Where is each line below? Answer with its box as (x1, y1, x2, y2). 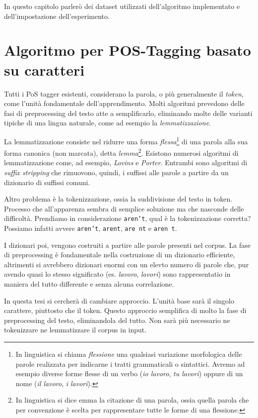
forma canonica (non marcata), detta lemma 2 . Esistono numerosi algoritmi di (4, 146, 239, 158)
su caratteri (4, 59, 85, 80)
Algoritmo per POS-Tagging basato (4, 40, 251, 60)
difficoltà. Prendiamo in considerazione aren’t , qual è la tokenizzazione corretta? (4, 213, 251, 223)
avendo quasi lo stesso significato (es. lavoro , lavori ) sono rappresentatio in (4, 269, 231, 279)
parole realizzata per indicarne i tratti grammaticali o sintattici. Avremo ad (15, 358, 245, 369)
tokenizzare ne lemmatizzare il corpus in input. (4, 324, 147, 335)
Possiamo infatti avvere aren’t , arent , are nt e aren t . (4, 223, 177, 233)
